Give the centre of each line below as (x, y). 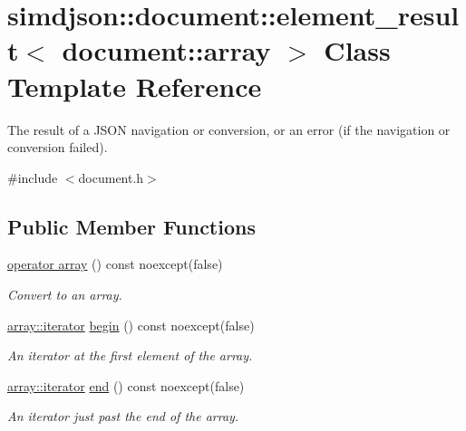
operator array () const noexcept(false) (115, 264)
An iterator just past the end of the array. (123, 416)
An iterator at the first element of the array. (130, 355)
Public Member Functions (131, 226)
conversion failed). (58, 147)
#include (33, 177)
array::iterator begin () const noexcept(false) (131, 325)
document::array (166, 50)
